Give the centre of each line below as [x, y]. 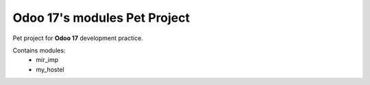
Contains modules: [39, 50]
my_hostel [50, 69]
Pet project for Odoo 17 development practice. [78, 38]
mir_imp [47, 60]
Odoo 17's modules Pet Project [101, 18]
